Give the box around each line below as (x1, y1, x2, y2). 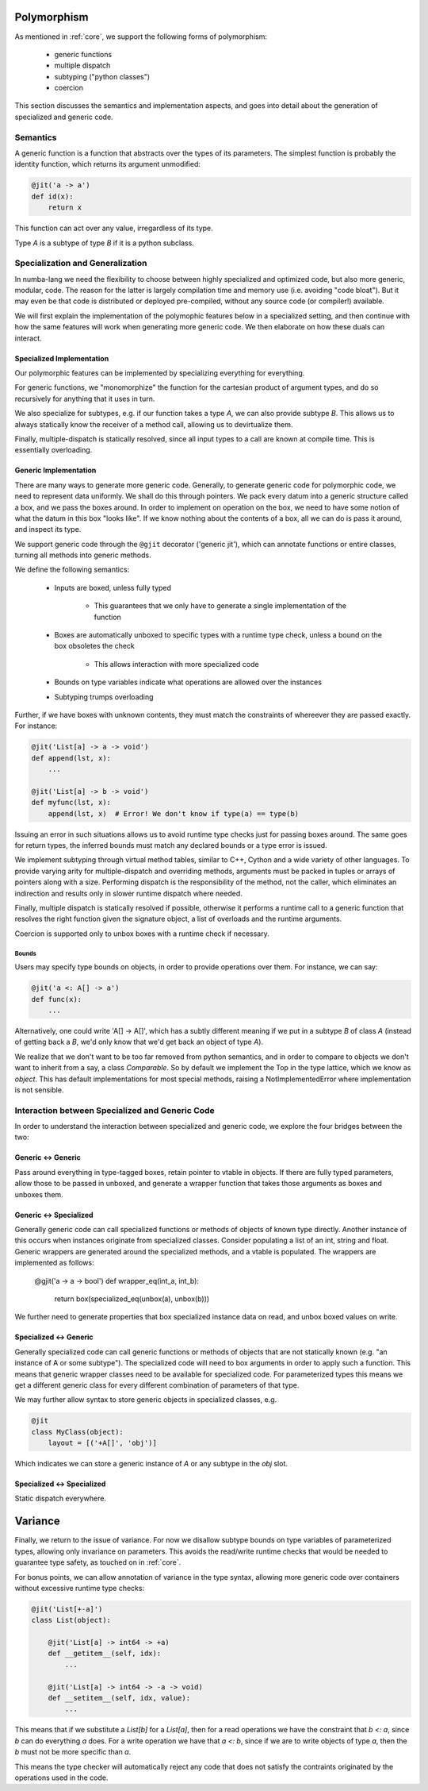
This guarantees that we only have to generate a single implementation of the (94, 601, 347, 610)
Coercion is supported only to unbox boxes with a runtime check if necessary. (14, 929, 269, 938)
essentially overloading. (14, 445, 93, 455)
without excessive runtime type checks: (14, 1583, 145, 1593)
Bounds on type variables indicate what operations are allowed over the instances (54, 677, 323, 687)
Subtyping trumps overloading (54, 691, 154, 702)
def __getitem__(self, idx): (48, 1649, 162, 1658)
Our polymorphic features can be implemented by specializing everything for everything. (14, 368, 305, 378)
